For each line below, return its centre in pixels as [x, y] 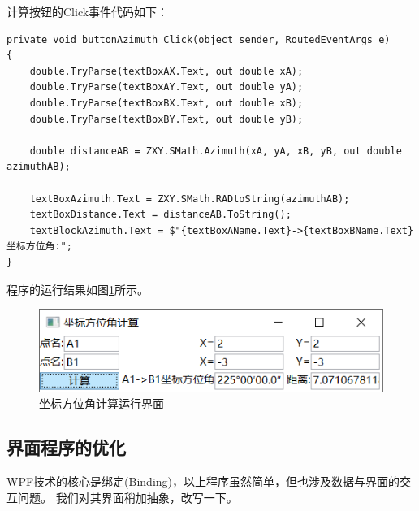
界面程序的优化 [66, 447]
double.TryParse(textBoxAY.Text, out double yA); [166, 87]
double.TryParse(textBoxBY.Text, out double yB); [166, 119]
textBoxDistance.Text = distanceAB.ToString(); [160, 215]
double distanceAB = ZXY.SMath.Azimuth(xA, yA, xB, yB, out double [216, 151]
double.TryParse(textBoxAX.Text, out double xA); [166, 71]
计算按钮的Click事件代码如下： [88, 11]
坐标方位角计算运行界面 [102, 403]
